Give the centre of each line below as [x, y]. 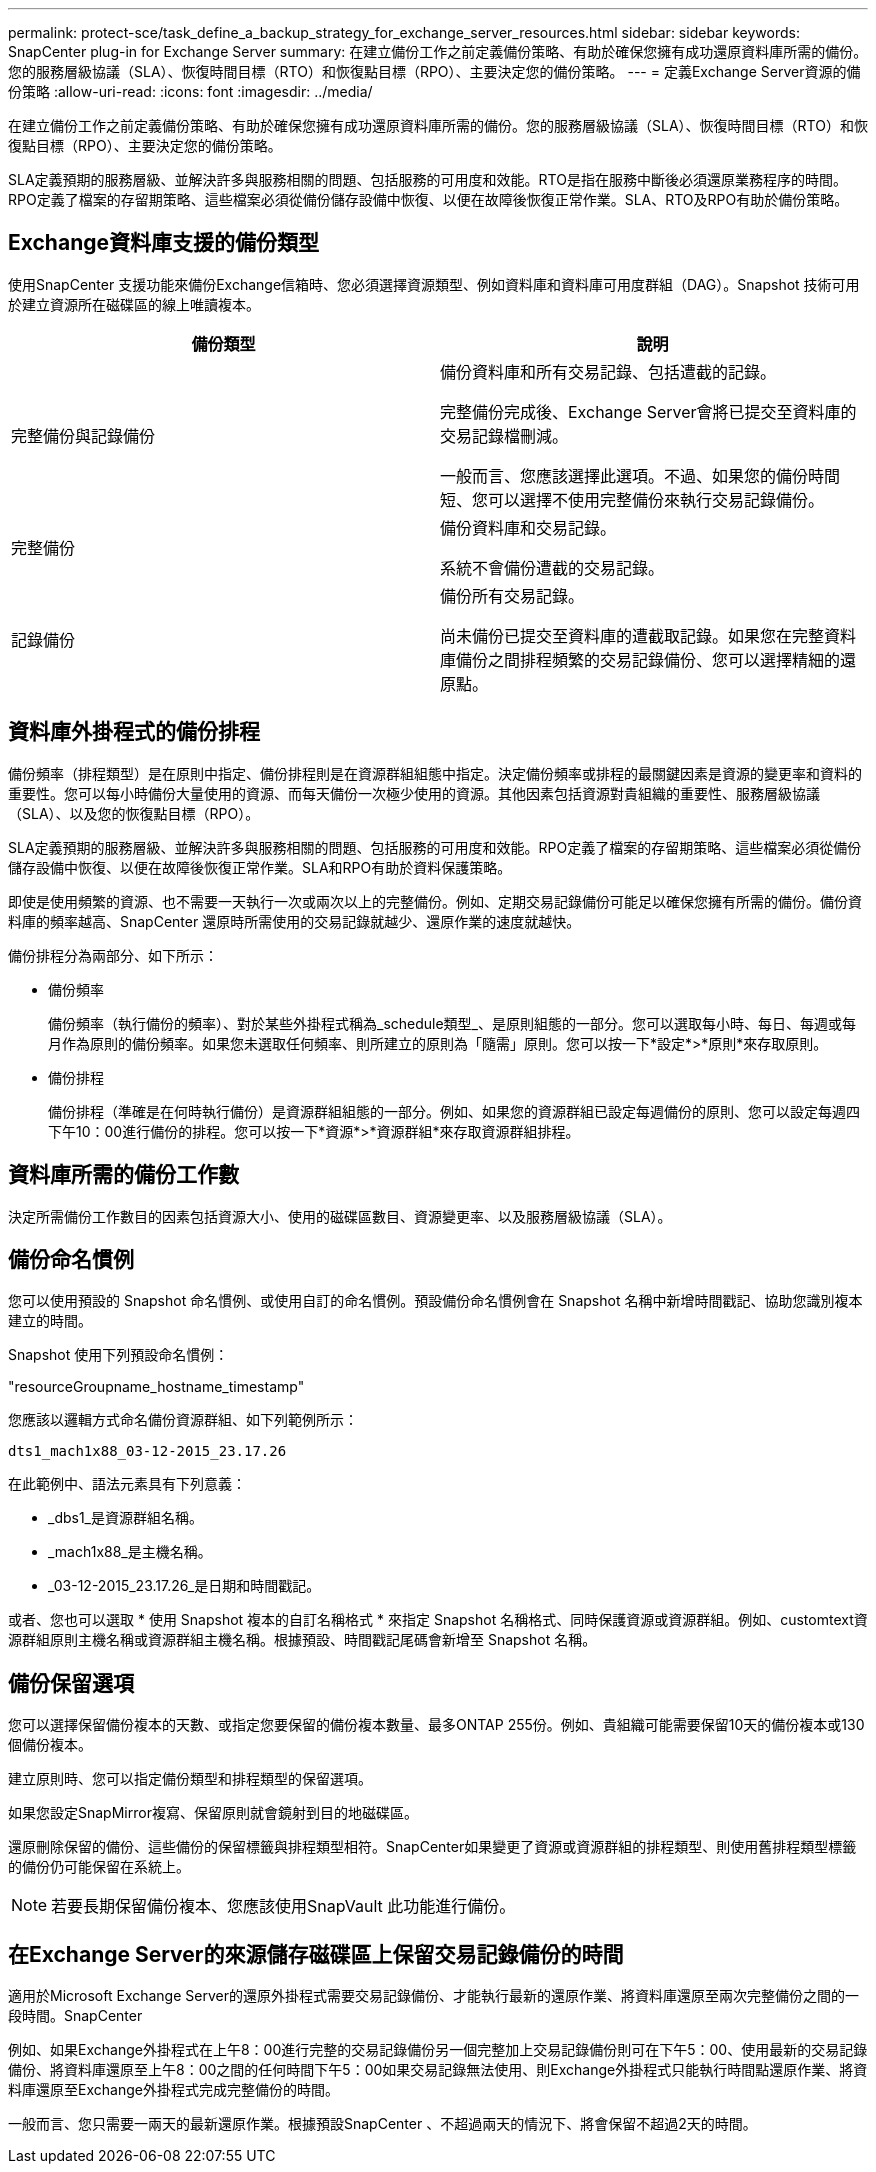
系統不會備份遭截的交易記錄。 [552, 567]
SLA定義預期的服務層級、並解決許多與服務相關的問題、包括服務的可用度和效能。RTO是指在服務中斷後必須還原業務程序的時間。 [427, 179]
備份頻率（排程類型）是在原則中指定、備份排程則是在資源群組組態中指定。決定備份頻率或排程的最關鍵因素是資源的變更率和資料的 [435, 773]
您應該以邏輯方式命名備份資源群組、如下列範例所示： [183, 1420]
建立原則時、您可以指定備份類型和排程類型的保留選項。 [190, 1779]
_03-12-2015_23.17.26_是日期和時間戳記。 [184, 1586]
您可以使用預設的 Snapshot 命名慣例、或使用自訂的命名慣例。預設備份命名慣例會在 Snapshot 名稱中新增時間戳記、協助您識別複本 [435, 1301]
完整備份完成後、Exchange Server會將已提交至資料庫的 [648, 411]
